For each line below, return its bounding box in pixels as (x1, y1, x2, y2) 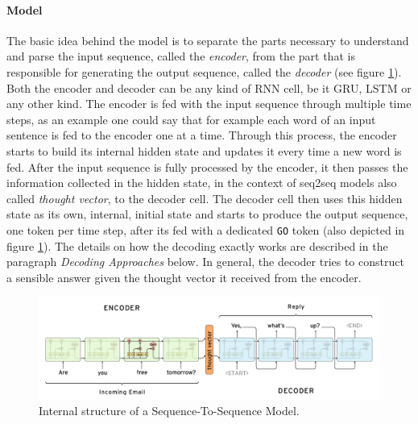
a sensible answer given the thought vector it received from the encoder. (6, 268, 362, 285)
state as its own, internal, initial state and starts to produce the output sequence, (6, 206, 408, 222)
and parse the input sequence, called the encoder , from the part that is (6, 48, 355, 64)
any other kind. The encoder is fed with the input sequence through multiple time (6, 95, 412, 112)
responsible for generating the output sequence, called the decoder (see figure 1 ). (6, 63, 402, 80)
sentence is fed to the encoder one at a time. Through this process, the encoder (6, 127, 397, 143)
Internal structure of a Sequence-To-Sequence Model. (39, 402, 300, 419)
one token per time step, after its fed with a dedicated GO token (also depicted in (6, 221, 405, 238)
